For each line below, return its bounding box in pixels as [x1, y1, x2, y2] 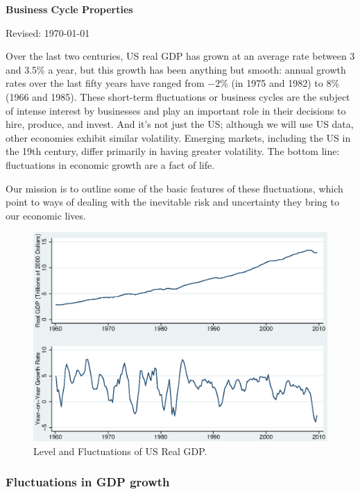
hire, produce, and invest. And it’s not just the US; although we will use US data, [6, 117, 354, 131]
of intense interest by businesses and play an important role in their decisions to [6, 103, 346, 117]
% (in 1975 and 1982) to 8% [220, 76, 340, 90]
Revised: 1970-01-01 [6, 25, 90, 40]
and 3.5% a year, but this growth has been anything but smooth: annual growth [6, 62, 346, 76]
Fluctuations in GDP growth [6, 473, 170, 491]
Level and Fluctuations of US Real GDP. [33, 443, 207, 458]
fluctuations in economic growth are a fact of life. [6, 157, 215, 172]
